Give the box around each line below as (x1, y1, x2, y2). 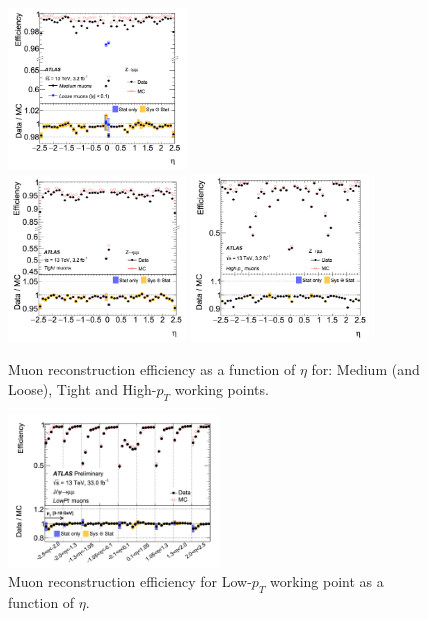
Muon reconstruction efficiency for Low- (8, 571, 252, 592)
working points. (174, 378, 269, 399)
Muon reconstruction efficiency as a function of (8, 359, 296, 380)
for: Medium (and (311, 359, 420, 380)
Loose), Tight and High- (8, 378, 157, 399)
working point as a (270, 571, 384, 592)
